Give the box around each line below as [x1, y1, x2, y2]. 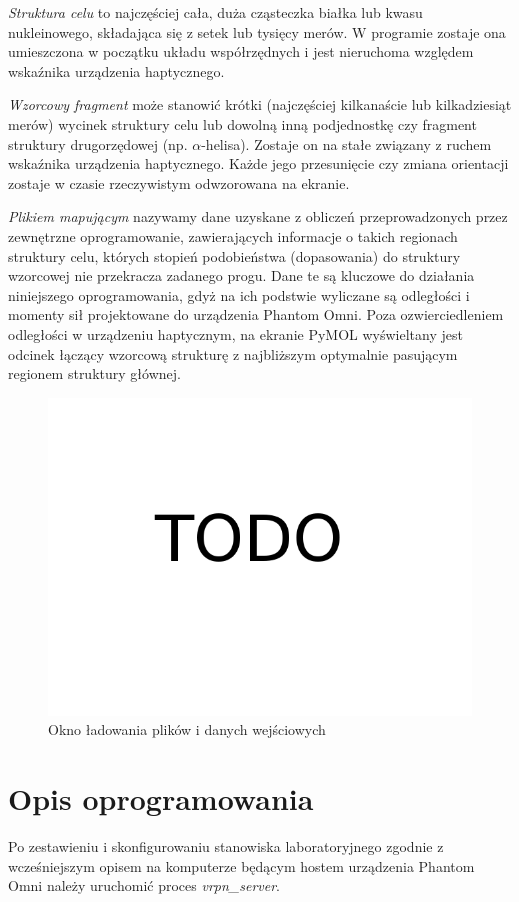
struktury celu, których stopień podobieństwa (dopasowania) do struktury [8, 245, 461, 266]
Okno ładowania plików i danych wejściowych [48, 719, 326, 740]
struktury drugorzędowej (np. [8, 133, 188, 154]
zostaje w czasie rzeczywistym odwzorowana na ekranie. [8, 172, 350, 193]
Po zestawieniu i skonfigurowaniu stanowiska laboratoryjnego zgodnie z [8, 836, 444, 856]
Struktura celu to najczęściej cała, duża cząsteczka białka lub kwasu [8, 2, 423, 22]
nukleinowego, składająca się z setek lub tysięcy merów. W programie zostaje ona [8, 21, 506, 42]
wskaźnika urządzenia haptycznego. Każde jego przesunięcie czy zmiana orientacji [8, 153, 509, 174]
